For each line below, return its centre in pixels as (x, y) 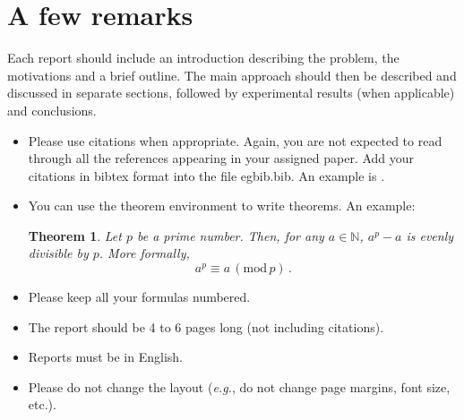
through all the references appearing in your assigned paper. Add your (221, 158)
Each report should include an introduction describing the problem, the (203, 58)
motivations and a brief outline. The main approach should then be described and (232, 75)
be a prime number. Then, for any (231, 235)
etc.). (42, 404)
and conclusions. (52, 110)
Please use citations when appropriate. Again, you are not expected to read (235, 140)
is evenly (430, 235)
